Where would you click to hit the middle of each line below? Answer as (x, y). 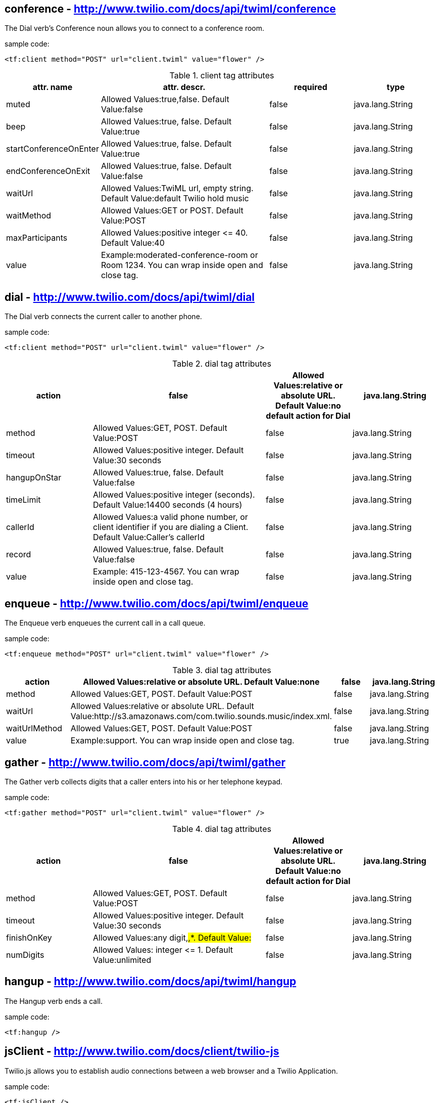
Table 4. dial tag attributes (222, 829)
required (311, 87)
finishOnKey (29, 937)
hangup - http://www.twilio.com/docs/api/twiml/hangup (151, 982)
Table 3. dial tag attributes (222, 670)
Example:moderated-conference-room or (179, 255)
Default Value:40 (133, 243)
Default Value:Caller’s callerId (149, 537)
